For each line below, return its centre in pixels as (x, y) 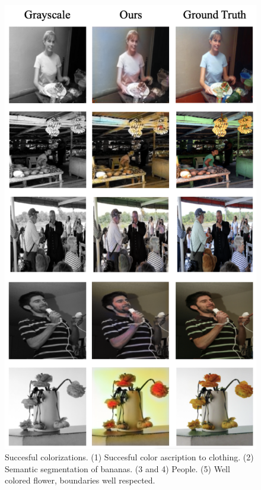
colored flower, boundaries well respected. (80, 480)
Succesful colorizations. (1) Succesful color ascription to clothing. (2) (129, 457)
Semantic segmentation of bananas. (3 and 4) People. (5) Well (117, 468)
